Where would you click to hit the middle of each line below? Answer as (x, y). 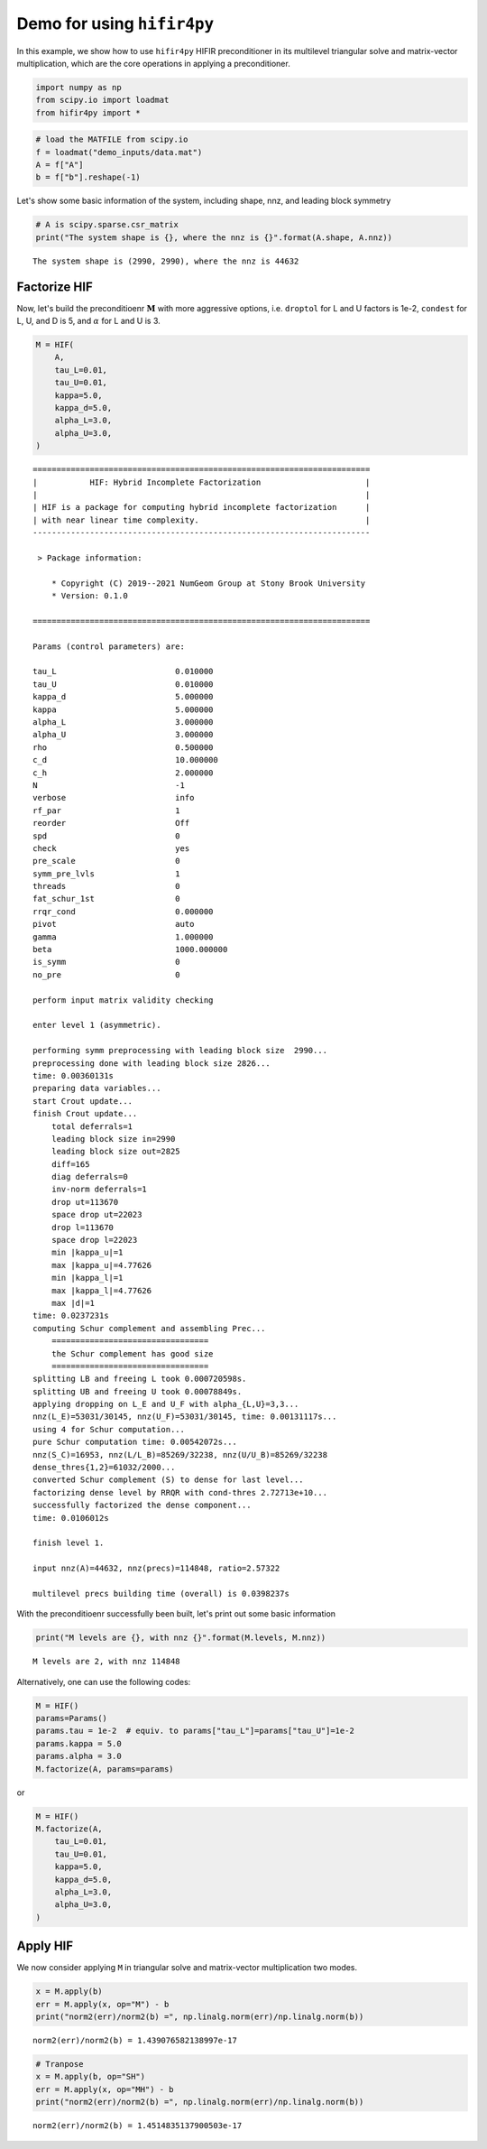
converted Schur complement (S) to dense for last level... (168, 1480)
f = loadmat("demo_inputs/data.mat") (119, 152)
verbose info (114, 798)
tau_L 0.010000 (123, 672)
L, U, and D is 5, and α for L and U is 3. (89, 321)
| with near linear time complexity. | (202, 520)
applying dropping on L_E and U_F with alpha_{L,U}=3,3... (166, 1404)
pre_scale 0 (106, 861)
